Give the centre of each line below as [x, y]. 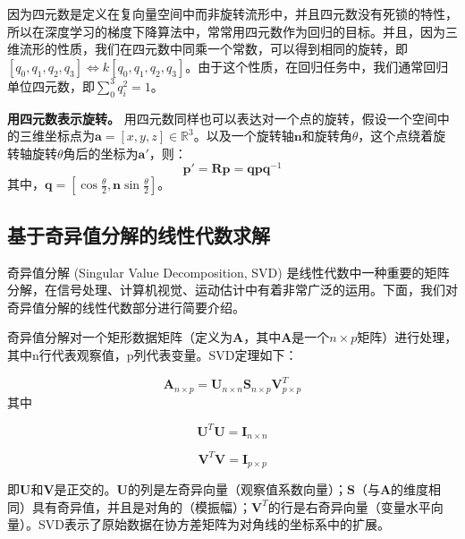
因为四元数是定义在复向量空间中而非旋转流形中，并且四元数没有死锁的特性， [232, 13]
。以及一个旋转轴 [244, 136]
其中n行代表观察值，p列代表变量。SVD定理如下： [152, 355]
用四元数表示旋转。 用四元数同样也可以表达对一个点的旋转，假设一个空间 [222, 118]
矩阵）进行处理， [407, 337]
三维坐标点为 [57, 136]
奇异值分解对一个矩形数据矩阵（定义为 [120, 337]
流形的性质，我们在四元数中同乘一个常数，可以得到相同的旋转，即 [213, 49]
